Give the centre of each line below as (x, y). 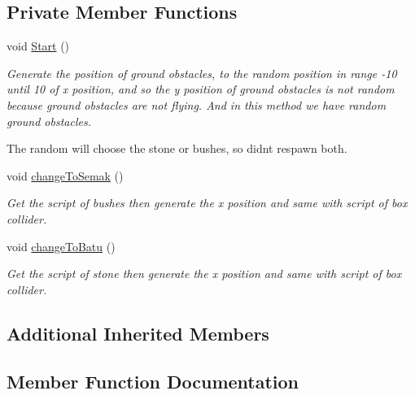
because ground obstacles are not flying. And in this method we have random (197, 104)
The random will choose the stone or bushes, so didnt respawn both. (177, 148)
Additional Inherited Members (138, 333)
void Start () (38, 46)
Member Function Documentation (153, 381)
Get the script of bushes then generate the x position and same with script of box (207, 203)
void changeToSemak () (65, 175)
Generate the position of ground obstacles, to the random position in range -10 (202, 73)
